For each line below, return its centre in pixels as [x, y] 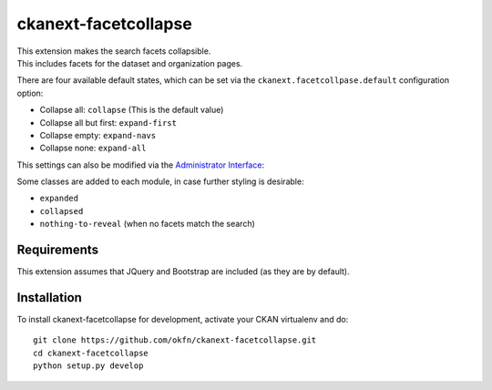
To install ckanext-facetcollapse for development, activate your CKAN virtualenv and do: [183, 320]
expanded [59, 199]
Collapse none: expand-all [93, 148]
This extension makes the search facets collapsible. [114, 51]
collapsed [61, 211]
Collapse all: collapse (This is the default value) [132, 110]
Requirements [58, 250]
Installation [49, 298]
